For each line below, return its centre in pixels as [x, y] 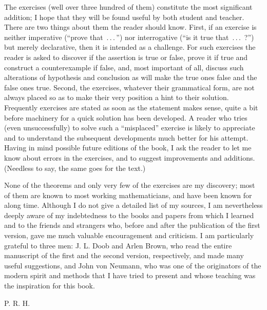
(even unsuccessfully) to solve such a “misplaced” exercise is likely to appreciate [130, 128]
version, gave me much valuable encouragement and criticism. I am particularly [129, 235]
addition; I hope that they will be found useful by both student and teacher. [124, 17]
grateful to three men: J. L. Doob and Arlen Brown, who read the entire [118, 245]
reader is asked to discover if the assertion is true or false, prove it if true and [126, 57]
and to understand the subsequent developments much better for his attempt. [126, 137]
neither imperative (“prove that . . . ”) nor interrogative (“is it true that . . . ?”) [129, 37]
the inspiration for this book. [50, 286]
